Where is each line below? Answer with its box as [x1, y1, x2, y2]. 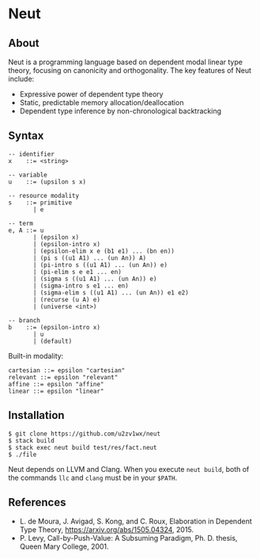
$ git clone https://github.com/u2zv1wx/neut [8, 429, 160, 438]
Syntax [8, 129, 44, 143]
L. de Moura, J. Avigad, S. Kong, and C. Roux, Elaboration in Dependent [19, 516, 252, 527]
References [8, 496, 66, 509]
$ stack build [8, 436, 55, 444]
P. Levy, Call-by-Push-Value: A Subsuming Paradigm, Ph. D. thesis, [19, 534, 238, 543]
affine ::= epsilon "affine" [8, 380, 104, 388]
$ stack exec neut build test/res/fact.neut [8, 443, 157, 451]
